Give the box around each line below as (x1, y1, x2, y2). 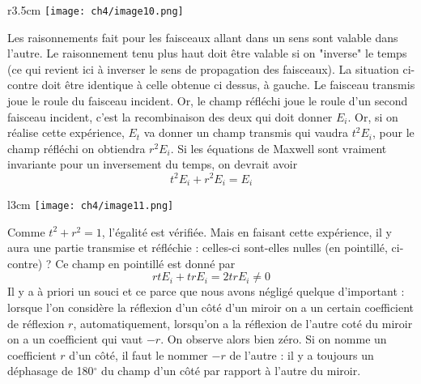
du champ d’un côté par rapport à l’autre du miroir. (101, 362, 361, 379)
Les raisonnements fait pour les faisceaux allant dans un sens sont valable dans (7, 28, 398, 45)
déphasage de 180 (7, 362, 94, 379)
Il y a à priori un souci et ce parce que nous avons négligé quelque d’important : (7, 283, 405, 300)
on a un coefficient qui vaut (7, 331, 143, 348)
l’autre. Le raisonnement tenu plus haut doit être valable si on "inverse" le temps (7, 45, 407, 62)
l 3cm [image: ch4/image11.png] (7, 195, 174, 212)
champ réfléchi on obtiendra (7, 139, 146, 156)
